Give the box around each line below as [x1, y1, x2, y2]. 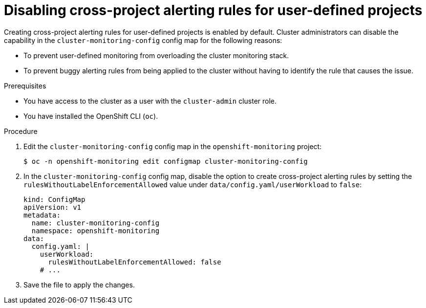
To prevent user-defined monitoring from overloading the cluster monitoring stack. [23, 51, 289, 60]
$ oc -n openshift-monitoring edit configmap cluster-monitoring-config [23, 157, 308, 165]
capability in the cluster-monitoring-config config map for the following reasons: [4, 36, 282, 44]
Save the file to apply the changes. [23, 280, 135, 289]
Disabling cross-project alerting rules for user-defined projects [4, 2, 423, 19]
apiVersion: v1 [23, 203, 82, 211]
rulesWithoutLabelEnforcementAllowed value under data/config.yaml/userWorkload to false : [23, 180, 362, 189]
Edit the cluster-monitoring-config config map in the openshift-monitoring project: [23, 142, 322, 151]
